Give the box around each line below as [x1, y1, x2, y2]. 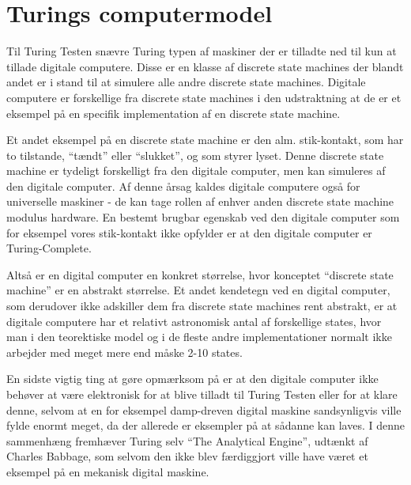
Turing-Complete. [6, 240, 92, 256]
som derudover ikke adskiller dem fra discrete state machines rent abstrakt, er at [6, 297, 398, 314]
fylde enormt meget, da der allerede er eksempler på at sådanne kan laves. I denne [6, 417, 405, 434]
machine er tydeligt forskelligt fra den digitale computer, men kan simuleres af [6, 162, 386, 179]
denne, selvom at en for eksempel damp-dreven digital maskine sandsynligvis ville [6, 401, 402, 418]
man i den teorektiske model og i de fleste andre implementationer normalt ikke [6, 328, 392, 345]
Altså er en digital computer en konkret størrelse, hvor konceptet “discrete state [6, 266, 394, 282]
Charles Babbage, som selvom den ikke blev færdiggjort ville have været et [6, 448, 368, 464]
